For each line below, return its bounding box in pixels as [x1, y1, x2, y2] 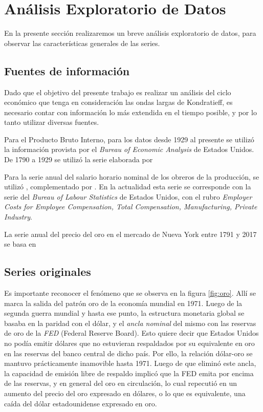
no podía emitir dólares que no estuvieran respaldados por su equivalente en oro [4, 338, 255, 348]
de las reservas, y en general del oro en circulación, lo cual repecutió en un [4, 378, 237, 388]
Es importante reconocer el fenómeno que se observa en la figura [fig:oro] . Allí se [4, 288, 256, 298]
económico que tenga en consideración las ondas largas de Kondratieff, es [4, 97, 233, 107]
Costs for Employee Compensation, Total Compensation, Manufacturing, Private [4, 201, 257, 212]
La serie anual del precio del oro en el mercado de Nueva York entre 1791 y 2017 [4, 228, 257, 239]
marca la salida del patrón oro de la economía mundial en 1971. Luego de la [4, 297, 243, 308]
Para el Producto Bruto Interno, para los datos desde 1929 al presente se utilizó [4, 134, 254, 144]
